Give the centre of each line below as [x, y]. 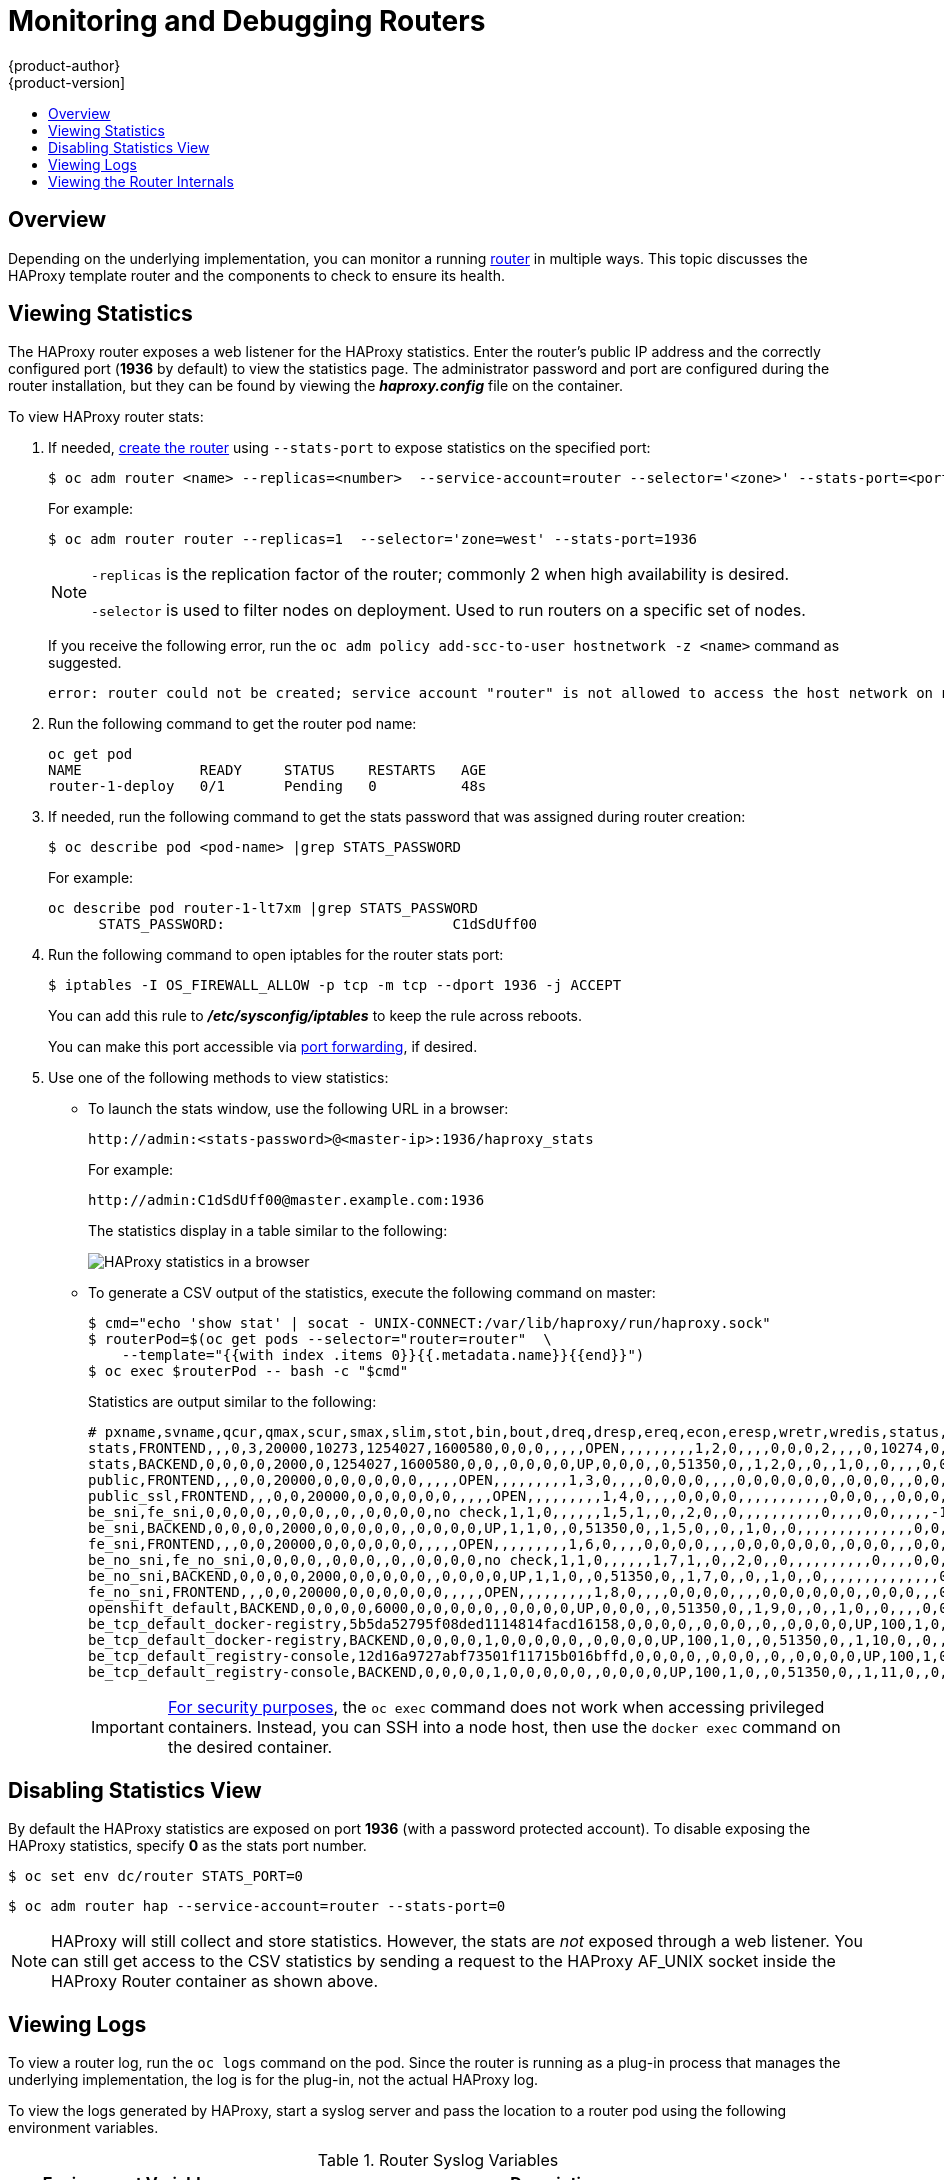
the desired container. [250, 1747]
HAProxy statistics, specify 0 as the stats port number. [187, 1846]
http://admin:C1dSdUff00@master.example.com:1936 [286, 1200]
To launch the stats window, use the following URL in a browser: [298, 1109]
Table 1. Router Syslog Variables [438, 2160]
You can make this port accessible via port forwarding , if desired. [263, 1047]
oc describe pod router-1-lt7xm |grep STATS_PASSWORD [263, 908]
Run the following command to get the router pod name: [232, 724]
